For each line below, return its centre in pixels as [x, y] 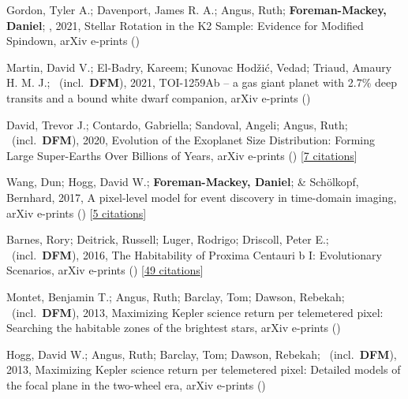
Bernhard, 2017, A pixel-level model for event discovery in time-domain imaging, [202, 197]
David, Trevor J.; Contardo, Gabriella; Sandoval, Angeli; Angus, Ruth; [177, 124]
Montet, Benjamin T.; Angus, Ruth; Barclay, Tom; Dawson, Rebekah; [176, 296]
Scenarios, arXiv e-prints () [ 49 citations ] [105, 270]
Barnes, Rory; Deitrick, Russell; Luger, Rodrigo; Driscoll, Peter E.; [168, 239]
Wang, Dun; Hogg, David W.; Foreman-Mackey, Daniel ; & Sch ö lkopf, [183, 182]
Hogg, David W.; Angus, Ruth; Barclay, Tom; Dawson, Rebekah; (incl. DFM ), [202, 354]
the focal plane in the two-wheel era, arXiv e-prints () [136, 384]
